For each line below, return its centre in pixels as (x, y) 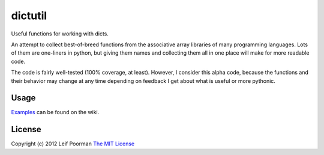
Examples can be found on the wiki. (55, 112)
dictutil (29, 16)
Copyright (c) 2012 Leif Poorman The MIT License (73, 144)
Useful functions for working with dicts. (60, 34)
